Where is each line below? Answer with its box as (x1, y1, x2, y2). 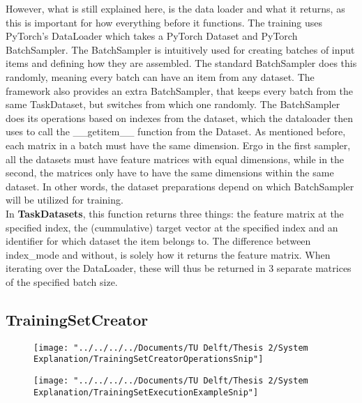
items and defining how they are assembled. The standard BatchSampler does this (6, 56, 357, 70)
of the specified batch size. (6, 274, 118, 289)
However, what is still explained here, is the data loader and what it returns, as (6, 1, 345, 15)
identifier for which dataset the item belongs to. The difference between (6, 234, 311, 248)
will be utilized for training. (6, 192, 123, 207)
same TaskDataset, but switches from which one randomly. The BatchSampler (6, 97, 340, 112)
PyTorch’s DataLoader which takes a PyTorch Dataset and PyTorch (6, 29, 298, 43)
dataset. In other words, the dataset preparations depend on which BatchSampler (6, 178, 354, 193)
